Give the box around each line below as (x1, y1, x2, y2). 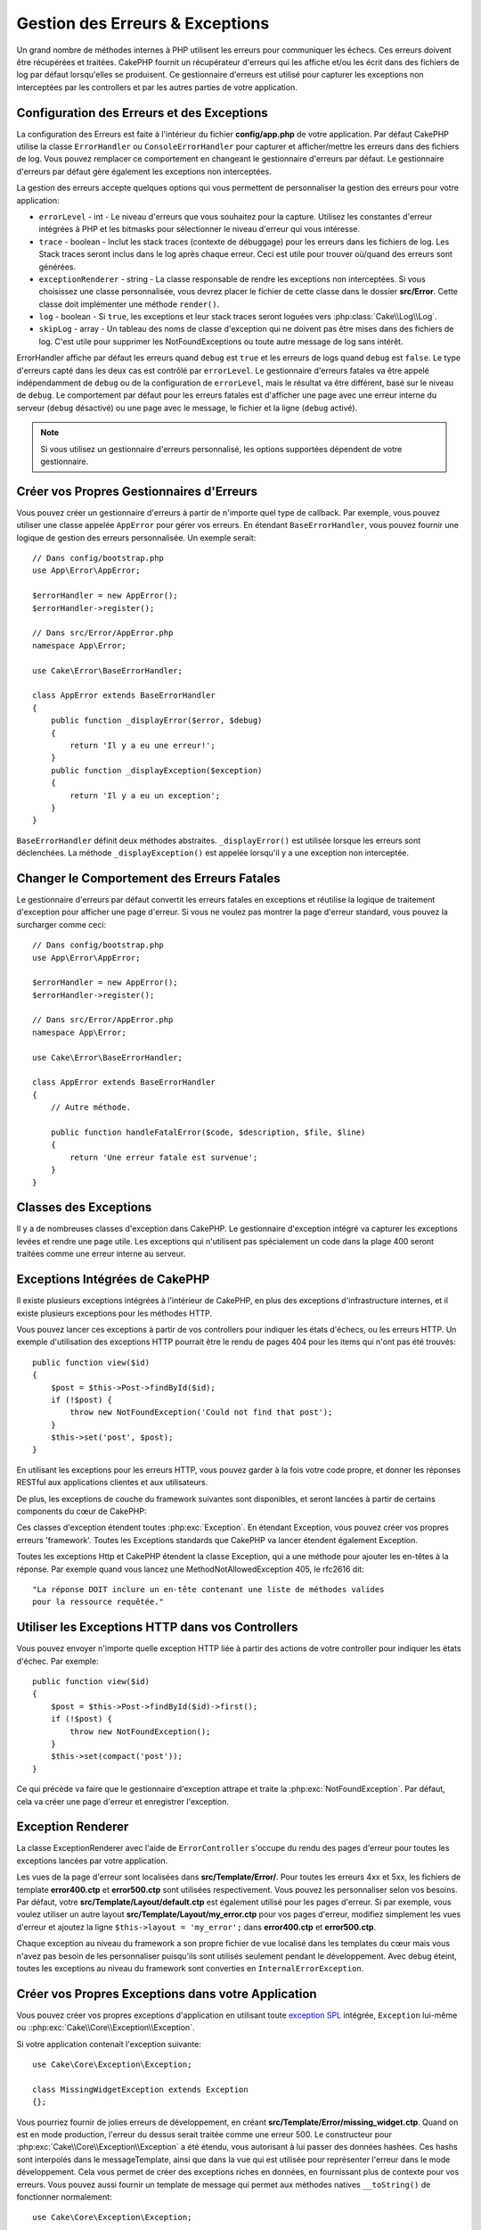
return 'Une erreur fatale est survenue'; (69, 1152, 258, 1162)
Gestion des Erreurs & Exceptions (16, 13, 270, 33)
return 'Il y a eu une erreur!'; (69, 740, 216, 750)
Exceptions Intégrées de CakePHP (16, 1272, 210, 1287)
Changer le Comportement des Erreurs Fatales (16, 871, 281, 886)
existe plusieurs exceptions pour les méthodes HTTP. (16, 1308, 213, 1318)
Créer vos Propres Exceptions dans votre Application (16, 1986, 317, 2002)
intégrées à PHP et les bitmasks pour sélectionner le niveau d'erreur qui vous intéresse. (38, 224, 361, 235)
